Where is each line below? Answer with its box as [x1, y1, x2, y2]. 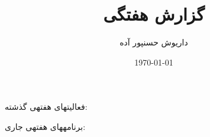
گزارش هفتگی [103, 2, 205, 26]
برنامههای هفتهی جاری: [5, 120, 86, 132]
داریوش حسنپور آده [119, 36, 188, 48]
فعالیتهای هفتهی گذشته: [5, 100, 88, 113]
